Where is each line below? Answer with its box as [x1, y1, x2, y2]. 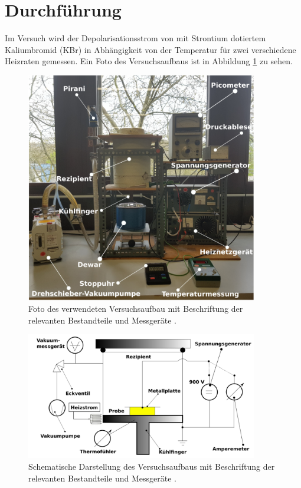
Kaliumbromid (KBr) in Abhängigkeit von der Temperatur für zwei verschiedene [5, 43, 296, 55]
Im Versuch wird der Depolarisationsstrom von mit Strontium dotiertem [5, 32, 266, 44]
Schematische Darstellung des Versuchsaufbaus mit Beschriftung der [28, 460, 275, 473]
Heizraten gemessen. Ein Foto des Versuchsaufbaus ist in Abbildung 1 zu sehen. [5, 55, 293, 67]
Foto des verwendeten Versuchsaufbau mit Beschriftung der [28, 302, 243, 315]
